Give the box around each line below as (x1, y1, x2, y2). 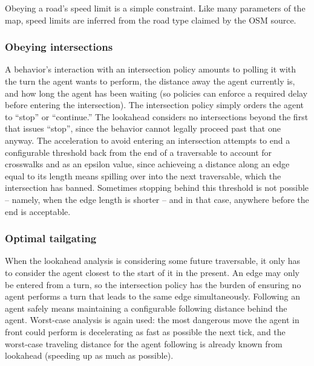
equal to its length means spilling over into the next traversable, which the (5, 169, 281, 182)
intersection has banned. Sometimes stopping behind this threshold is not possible (5, 181, 309, 194)
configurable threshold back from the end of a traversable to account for (5, 146, 272, 158)
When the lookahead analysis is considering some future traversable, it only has (5, 254, 300, 267)
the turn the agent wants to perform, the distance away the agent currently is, (5, 75, 295, 87)
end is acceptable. (5, 205, 71, 217)
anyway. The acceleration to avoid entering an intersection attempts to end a (5, 133, 290, 146)
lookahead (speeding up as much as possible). (5, 349, 174, 362)
